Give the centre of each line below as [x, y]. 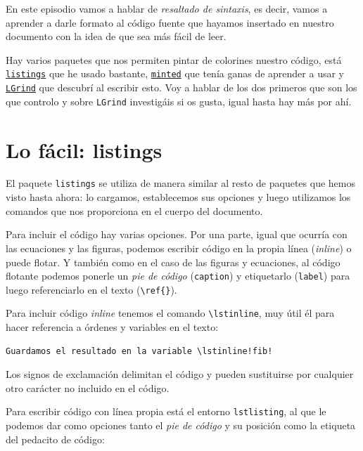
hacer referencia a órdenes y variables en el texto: [112, 327]
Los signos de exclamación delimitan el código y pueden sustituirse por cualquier [180, 374]
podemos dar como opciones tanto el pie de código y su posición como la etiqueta [181, 425]
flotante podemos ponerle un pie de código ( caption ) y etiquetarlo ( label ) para [178, 276]
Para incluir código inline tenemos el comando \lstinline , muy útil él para [170, 313]
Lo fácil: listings [84, 149]
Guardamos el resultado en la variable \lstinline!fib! [139, 351]
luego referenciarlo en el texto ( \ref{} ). [91, 289]
